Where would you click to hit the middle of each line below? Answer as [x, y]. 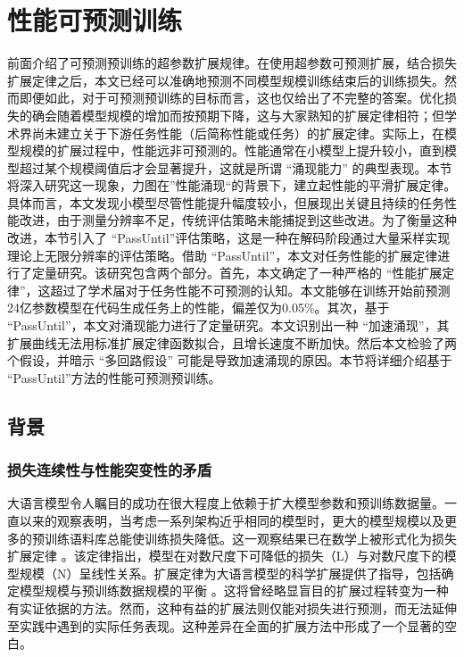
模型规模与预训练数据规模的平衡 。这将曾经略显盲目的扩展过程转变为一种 [234, 590]
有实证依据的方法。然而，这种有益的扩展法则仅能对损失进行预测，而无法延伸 [232, 607]
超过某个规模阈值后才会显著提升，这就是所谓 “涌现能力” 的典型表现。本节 [236, 167]
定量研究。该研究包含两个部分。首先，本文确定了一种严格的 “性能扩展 [237, 273]
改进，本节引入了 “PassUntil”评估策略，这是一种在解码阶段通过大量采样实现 [229, 238]
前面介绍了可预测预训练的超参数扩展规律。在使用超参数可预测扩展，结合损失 [232, 63]
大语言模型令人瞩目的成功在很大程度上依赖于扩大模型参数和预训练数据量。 [226, 503]
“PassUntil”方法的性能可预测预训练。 [114, 377]
